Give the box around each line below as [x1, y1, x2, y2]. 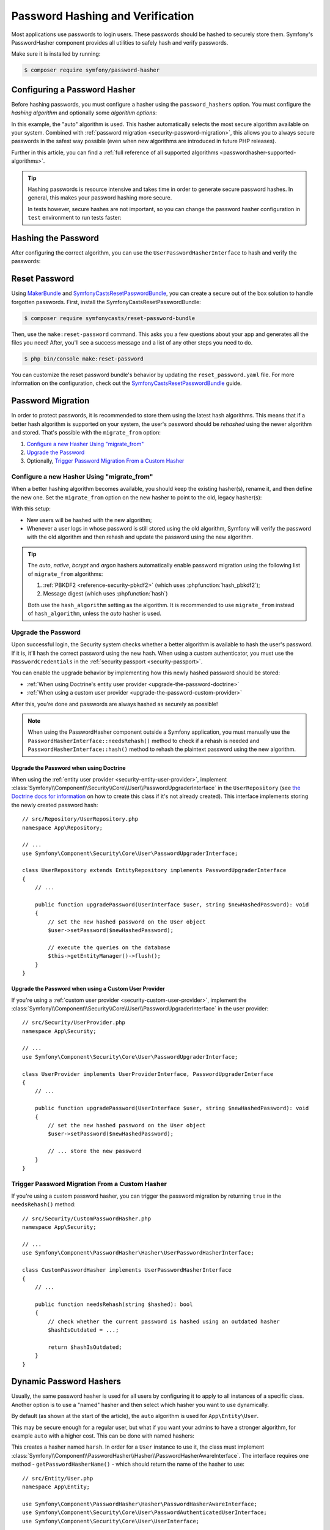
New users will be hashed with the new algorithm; [26, 516, 152, 523]
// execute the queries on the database [48, 944, 170, 951]
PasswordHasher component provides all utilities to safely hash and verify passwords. [11, 39, 229, 46]
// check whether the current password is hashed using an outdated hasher [48, 1318, 280, 1325]
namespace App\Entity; [22, 1483, 90, 1490]
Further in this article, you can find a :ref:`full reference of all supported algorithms [11, 149, 219, 156]
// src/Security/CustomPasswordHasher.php [22, 1215, 152, 1222]
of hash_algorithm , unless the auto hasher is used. [28, 610, 162, 618]
